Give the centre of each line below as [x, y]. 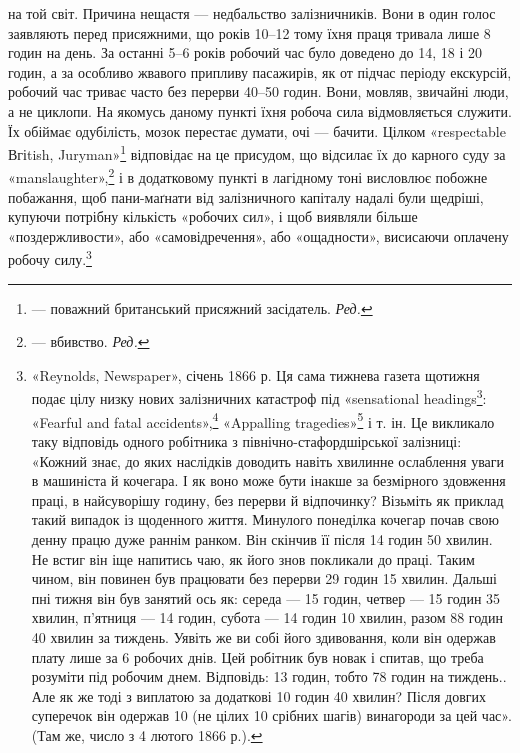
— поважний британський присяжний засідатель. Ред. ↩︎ [202, 307]
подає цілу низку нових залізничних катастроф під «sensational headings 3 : [259, 397]
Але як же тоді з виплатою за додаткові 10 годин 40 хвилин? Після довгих [259, 695]
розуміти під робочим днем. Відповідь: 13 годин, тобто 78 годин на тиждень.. [269, 676]
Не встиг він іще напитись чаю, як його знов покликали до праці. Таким [253, 558]
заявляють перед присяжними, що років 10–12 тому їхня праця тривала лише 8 [249, 32]
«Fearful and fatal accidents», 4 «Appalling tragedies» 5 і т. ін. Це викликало [263, 420]
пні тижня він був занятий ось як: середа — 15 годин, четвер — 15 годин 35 [266, 597]
